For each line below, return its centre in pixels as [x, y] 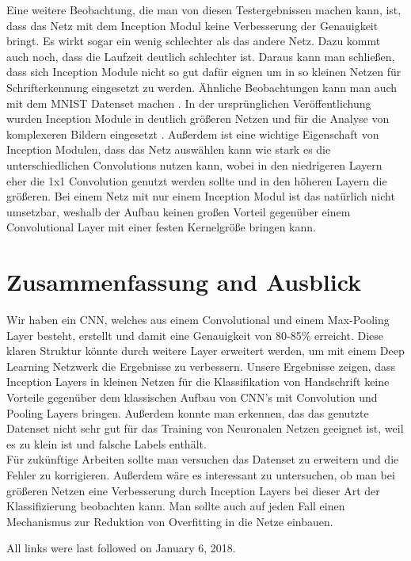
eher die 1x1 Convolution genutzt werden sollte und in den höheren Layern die [197, 180]
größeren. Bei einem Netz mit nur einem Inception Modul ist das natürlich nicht [201, 196]
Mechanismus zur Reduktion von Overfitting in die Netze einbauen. [170, 521]
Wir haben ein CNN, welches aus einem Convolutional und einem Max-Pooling [198, 320]
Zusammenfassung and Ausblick [184, 282]
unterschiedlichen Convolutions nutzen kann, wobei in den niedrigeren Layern [194, 164]
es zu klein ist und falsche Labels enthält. [107, 443]
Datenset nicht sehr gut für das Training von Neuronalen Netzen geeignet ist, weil [205, 428]
